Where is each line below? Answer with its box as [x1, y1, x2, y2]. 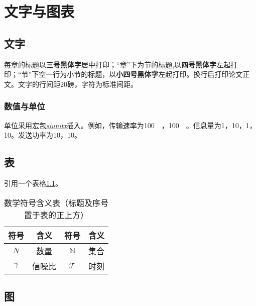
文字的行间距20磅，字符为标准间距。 [18, 78, 138, 89]
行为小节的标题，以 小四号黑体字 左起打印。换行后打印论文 [53, 69, 243, 79]
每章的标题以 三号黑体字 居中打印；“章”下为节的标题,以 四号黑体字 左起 [4, 59, 231, 69]
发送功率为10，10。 [18, 130, 81, 140]
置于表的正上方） [24, 209, 89, 221]
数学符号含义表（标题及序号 [4, 196, 109, 209]
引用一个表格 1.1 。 [4, 177, 62, 188]
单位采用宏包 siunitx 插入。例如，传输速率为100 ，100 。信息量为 [4, 120, 221, 130]
